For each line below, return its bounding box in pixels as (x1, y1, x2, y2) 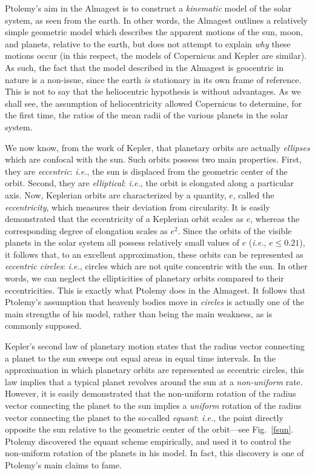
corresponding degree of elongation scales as (5, 224, 168, 237)
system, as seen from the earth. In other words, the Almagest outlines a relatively (5, 13, 308, 26)
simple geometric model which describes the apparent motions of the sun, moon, (5, 25, 303, 38)
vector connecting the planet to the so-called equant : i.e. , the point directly (5, 411, 283, 423)
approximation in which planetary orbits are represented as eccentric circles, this (5, 363, 304, 376)
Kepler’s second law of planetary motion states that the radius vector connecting (5, 340, 305, 352)
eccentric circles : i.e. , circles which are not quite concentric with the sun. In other (5, 260, 308, 272)
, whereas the (250, 212, 300, 225)
